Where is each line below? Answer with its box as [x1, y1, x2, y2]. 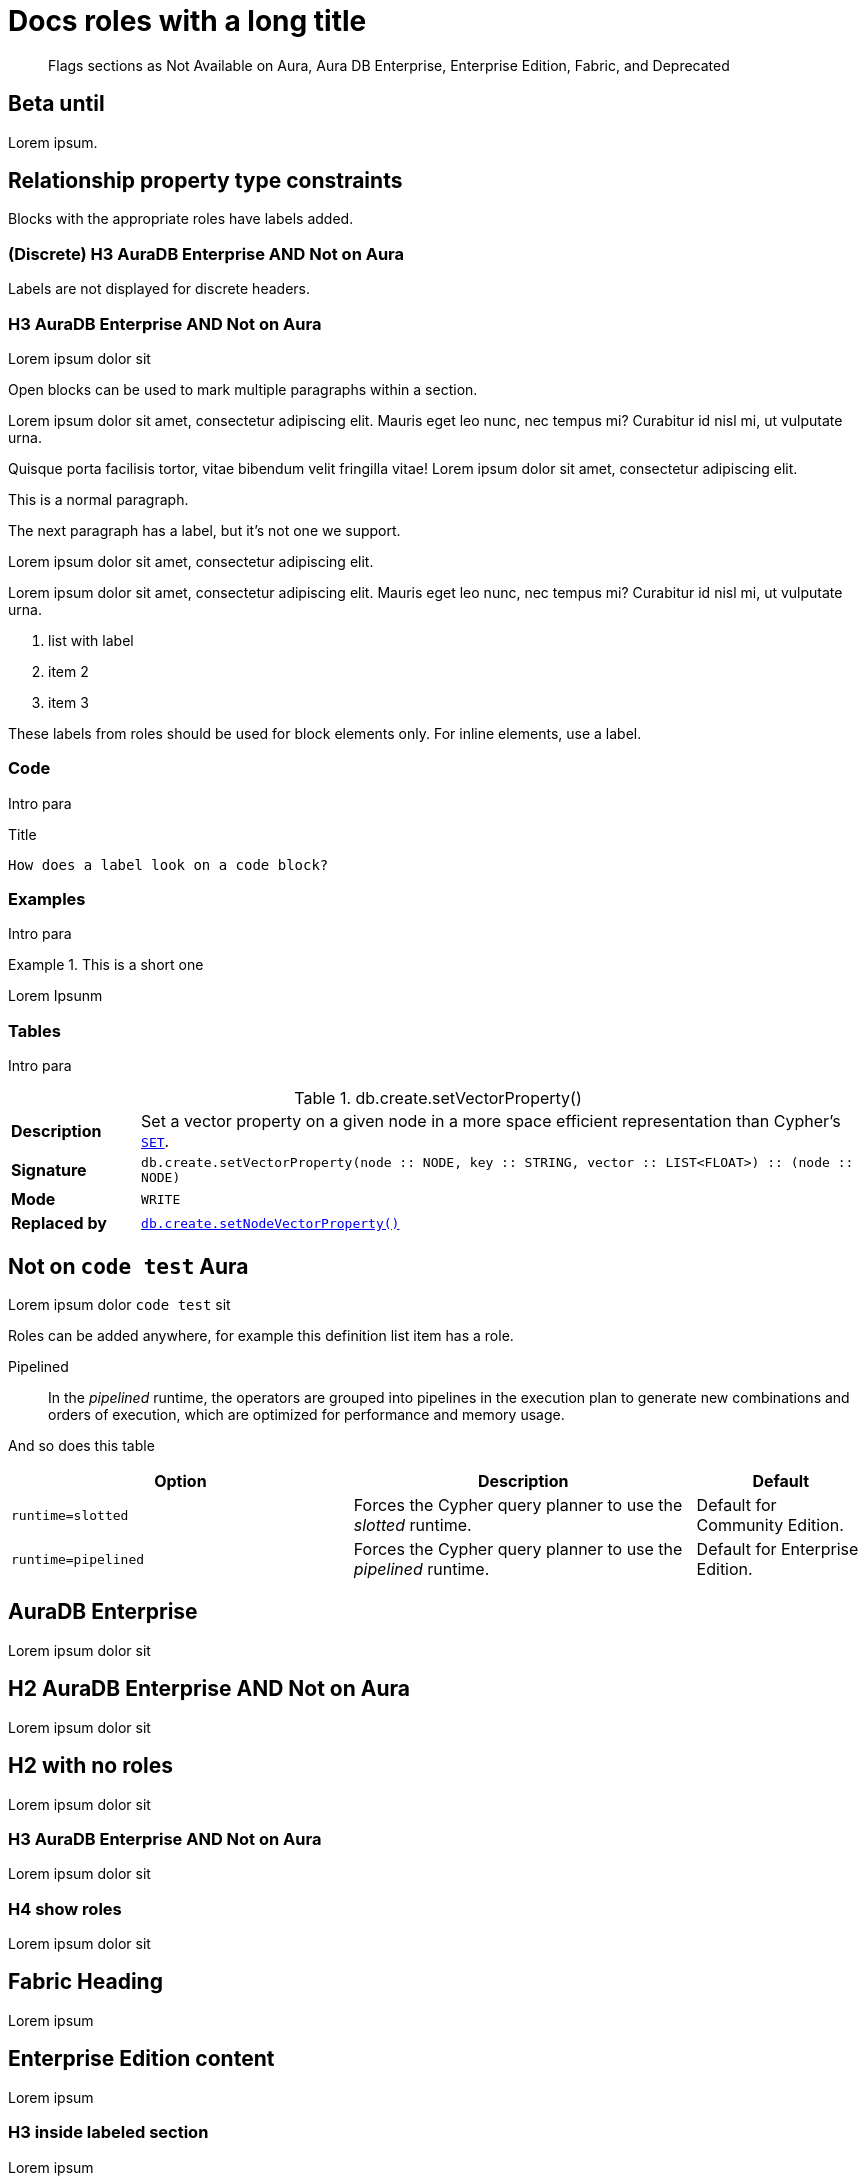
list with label [48, 631, 134, 649]
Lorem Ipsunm [8, 987, 103, 1005]
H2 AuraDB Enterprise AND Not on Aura [8, 1676, 410, 1702]
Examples [8, 889, 86, 910]
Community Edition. [696, 1515, 844, 1536]
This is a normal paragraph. [8, 490, 189, 508]
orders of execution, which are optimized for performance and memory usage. [48, 1406, 565, 1424]
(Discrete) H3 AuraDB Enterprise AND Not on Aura [8, 243, 405, 264]
